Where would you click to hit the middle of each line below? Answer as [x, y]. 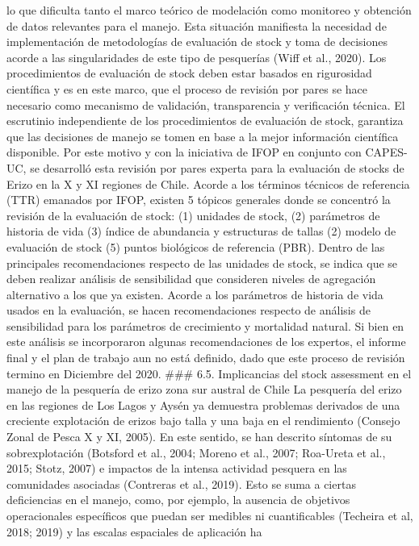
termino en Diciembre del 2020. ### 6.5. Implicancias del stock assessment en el [209, 373]
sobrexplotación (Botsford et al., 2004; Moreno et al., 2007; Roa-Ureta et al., [196, 452]
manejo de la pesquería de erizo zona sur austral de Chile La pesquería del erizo [204, 389]
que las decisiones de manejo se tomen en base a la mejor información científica [203, 136]
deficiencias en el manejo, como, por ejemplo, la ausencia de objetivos [178, 500]
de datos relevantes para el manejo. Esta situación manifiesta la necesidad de [197, 25]
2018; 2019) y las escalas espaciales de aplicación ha [134, 531]
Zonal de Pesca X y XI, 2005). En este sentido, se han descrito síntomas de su [199, 437]
